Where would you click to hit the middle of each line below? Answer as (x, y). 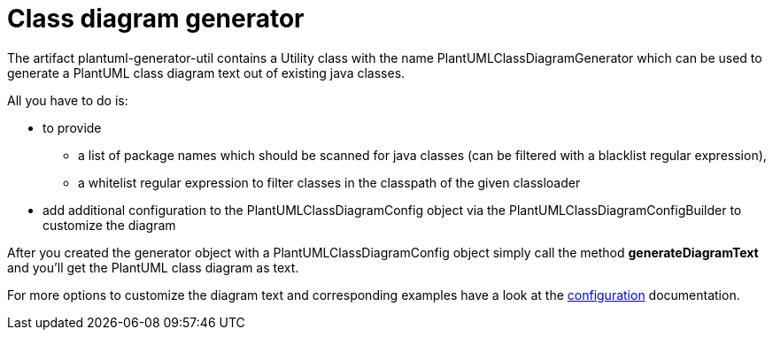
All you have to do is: (68, 100)
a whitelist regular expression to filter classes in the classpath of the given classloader (329, 182)
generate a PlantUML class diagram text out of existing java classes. (206, 73)
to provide (72, 127)
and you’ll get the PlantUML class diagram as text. (153, 267)
